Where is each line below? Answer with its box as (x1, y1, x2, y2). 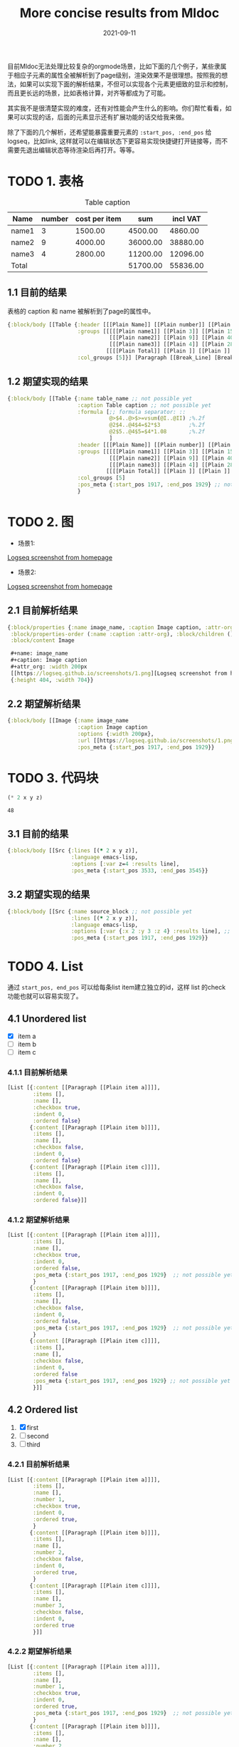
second (26, 1432, 49, 1441)
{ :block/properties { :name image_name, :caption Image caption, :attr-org (7, 623, 234, 631)
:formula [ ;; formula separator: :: (77, 408, 186, 415)
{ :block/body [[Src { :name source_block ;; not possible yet (7, 908, 193, 915)
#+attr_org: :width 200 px (10, 663, 87, 670)
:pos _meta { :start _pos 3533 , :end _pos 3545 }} (70, 867, 208, 874)
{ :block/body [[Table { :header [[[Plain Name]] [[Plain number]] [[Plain (7, 321, 231, 328)
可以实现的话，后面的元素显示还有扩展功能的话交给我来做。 (13, 113, 188, 121)
